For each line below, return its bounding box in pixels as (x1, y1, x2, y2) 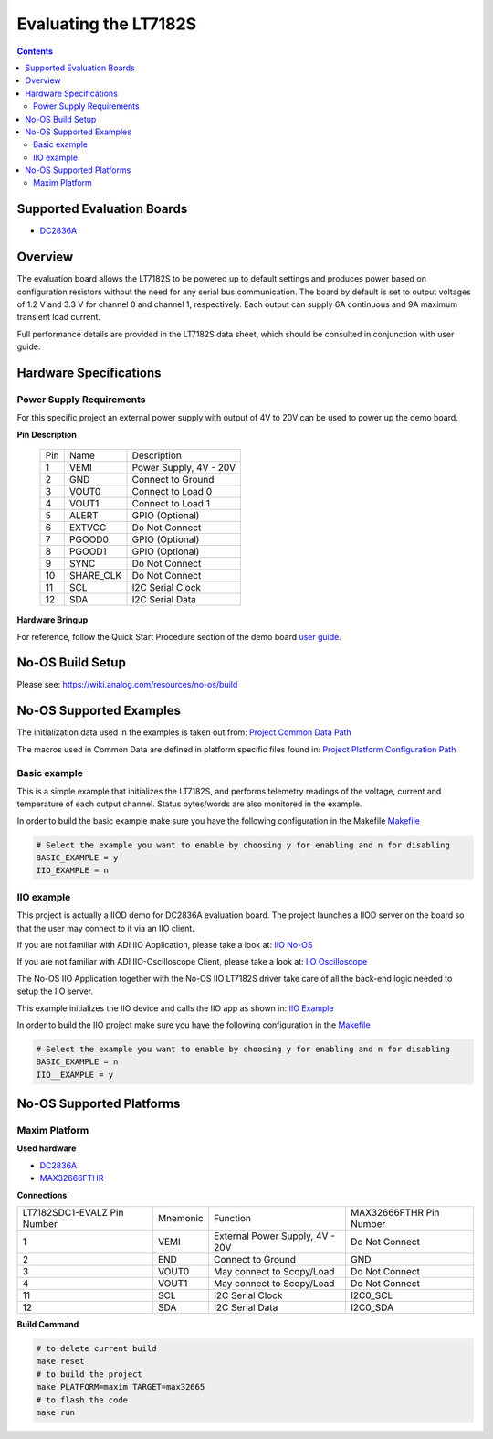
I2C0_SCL (350, 1289, 393, 1302)
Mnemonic (157, 1211, 205, 1224)
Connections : (16, 1189, 70, 1200)
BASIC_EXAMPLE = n (36, 1057, 119, 1067)
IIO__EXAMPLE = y (36, 1070, 114, 1080)
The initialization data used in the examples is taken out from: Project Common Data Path (16, 727, 351, 738)
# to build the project (36, 1369, 143, 1380)
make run (36, 1407, 76, 1417)
